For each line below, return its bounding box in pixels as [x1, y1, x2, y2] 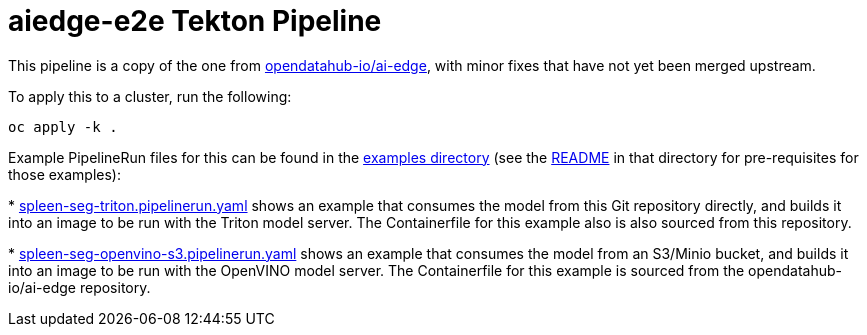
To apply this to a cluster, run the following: [8, 87, 292, 105]
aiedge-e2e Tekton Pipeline [8, 4, 382, 38]
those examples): [8, 165, 122, 183]
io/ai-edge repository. [8, 278, 151, 296]
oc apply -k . [8, 118, 118, 135]
